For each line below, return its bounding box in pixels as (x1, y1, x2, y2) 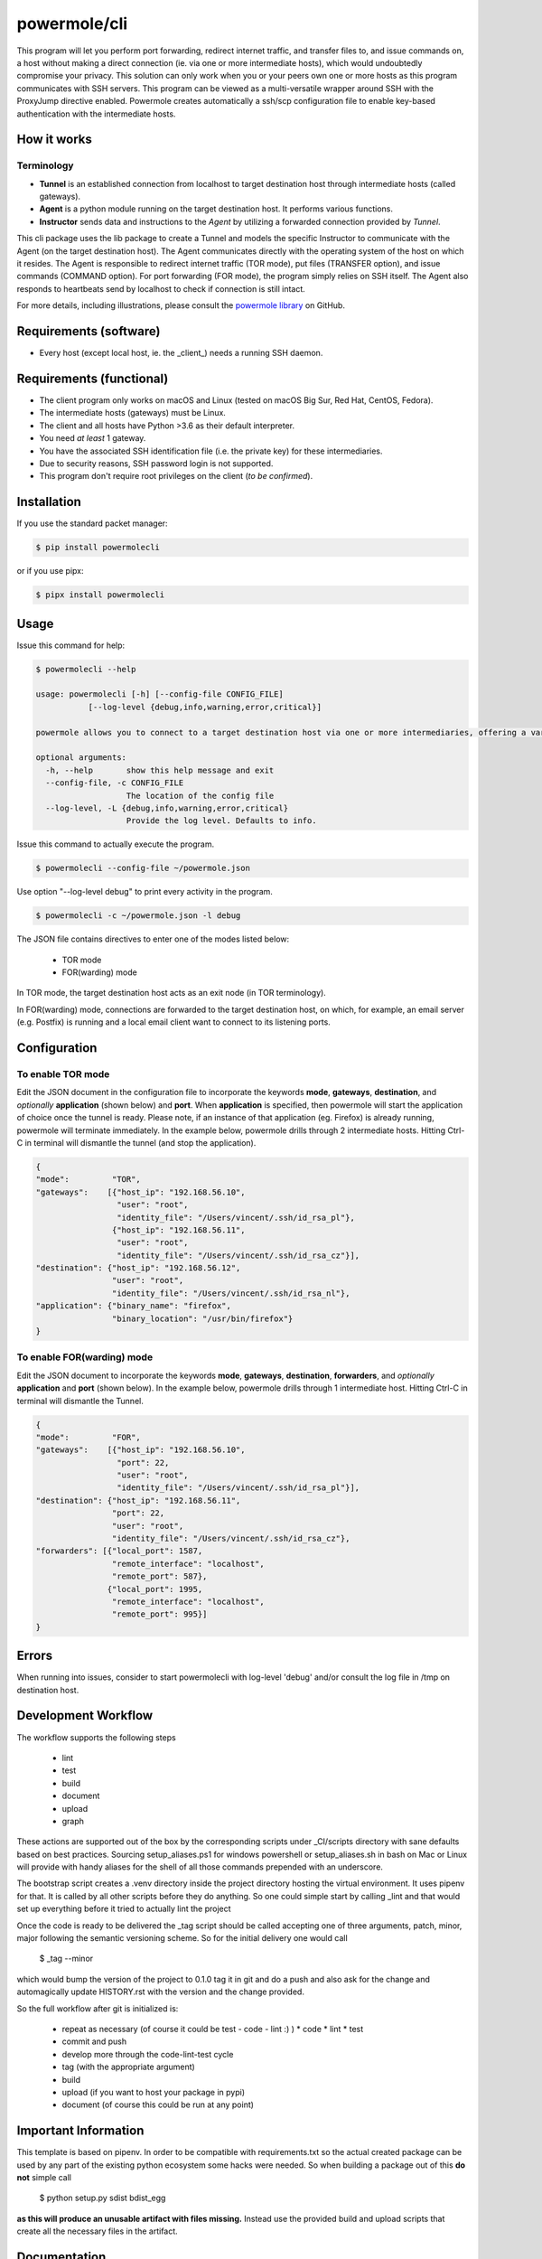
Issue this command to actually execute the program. (16, 839, 215, 849)
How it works (16, 132, 92, 147)
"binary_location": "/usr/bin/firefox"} (111, 1313, 294, 1324)
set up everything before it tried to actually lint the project (16, 1903, 231, 1915)
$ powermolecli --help (35, 664, 136, 674)
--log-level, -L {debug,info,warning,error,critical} (45, 802, 289, 813)
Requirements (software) (16, 323, 161, 339)
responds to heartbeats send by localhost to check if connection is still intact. (16, 283, 306, 294)
